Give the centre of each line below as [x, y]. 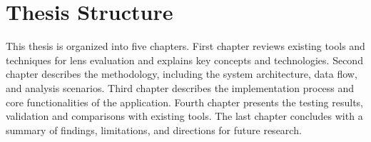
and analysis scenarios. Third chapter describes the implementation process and [180, 87]
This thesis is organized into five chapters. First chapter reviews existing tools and [185, 46]
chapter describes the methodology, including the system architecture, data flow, [182, 74]
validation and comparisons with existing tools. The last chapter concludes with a [184, 116]
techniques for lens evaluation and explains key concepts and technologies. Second [184, 60]
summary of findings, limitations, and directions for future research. [154, 130]
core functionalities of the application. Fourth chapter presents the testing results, [184, 102]
